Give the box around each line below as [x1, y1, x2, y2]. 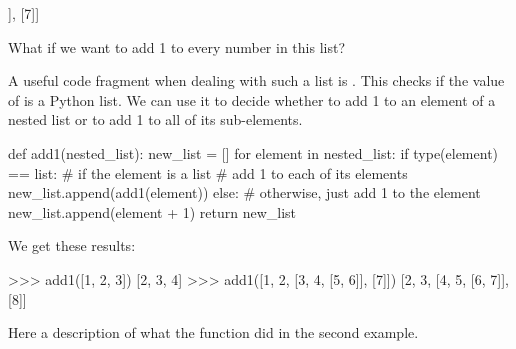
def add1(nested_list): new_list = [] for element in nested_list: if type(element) [8, 142, 499, 163]
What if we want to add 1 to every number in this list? [8, 36, 345, 57]
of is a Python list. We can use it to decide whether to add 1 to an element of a [8, 89, 496, 110]
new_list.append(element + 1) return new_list [8, 201, 297, 222]
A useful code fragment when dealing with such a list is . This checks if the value [8, 70, 505, 91]
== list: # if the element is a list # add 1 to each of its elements [8, 162, 408, 183]
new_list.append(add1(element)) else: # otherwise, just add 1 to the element [8, 182, 481, 203]
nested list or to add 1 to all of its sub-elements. [8, 109, 303, 130]
